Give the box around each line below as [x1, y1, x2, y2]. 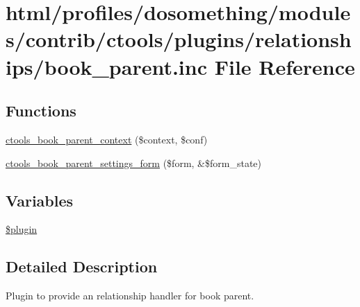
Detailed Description [6, 256, 158, 277]
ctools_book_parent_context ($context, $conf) [6, 132, 208, 146]
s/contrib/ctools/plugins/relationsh [6, 25, 352, 53]
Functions [6, 100, 76, 121]
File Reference [214, 52, 355, 80]
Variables [6, 189, 74, 211]
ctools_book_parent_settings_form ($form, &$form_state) [6, 155, 261, 170]
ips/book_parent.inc [6, 52, 207, 80]
